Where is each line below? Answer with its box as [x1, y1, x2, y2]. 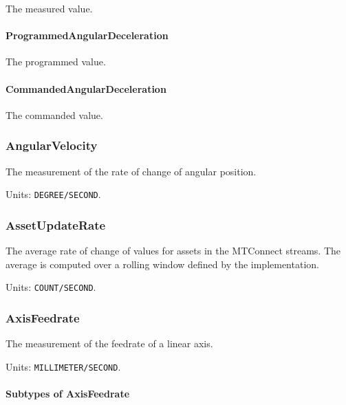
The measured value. [6, 1, 93, 15]
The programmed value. [6, 54, 106, 69]
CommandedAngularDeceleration [6, 81, 166, 96]
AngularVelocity [6, 137, 98, 154]
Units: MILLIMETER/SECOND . [6, 359, 121, 373]
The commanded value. [6, 107, 103, 122]
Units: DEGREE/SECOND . [6, 187, 101, 201]
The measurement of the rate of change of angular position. [6, 164, 257, 178]
